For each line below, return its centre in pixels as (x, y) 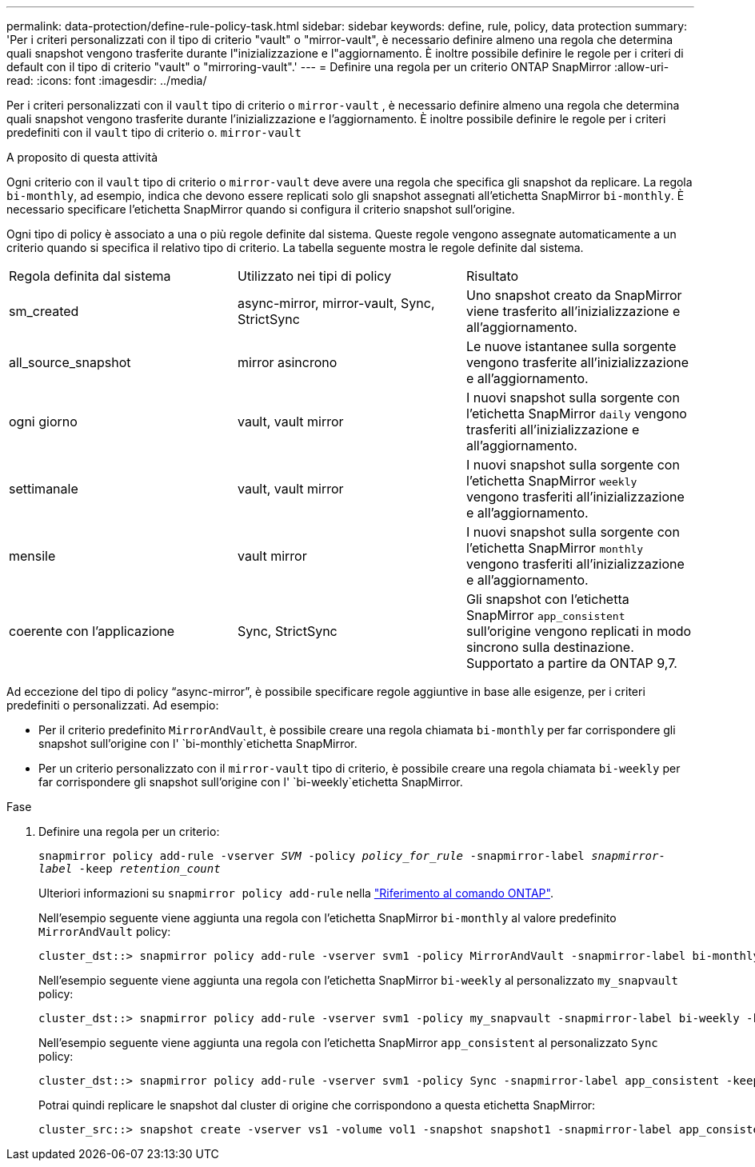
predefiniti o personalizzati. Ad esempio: (113, 705)
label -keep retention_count (130, 869)
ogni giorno (43, 422)
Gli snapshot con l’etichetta (547, 599)
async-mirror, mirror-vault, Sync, (336, 303)
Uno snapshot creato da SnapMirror (574, 295)
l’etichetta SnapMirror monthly (555, 548)
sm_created (44, 311)
